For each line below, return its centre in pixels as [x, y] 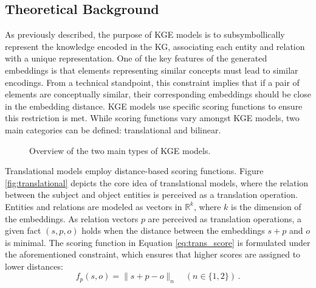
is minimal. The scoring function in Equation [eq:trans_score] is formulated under [158, 242]
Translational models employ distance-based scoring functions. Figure [134, 171]
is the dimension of [266, 206]
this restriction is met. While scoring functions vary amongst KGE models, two [152, 118]
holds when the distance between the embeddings [173, 230]
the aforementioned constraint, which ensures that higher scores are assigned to [153, 254]
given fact [23, 230]
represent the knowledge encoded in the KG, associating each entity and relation [155, 46]
